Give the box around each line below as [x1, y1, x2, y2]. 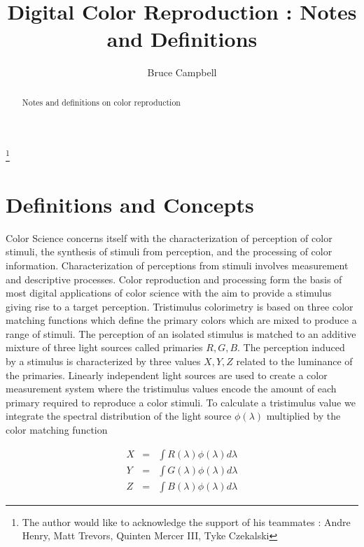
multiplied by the [266, 409, 341, 423]
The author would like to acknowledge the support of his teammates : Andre [22, 514, 351, 529]
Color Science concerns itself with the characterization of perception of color [6, 230, 332, 245]
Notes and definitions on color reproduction [22, 96, 181, 108]
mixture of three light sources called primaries [6, 340, 203, 355]
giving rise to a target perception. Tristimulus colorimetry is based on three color [6, 299, 353, 313]
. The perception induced [237, 340, 345, 355]
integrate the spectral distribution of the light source [6, 409, 232, 423]
